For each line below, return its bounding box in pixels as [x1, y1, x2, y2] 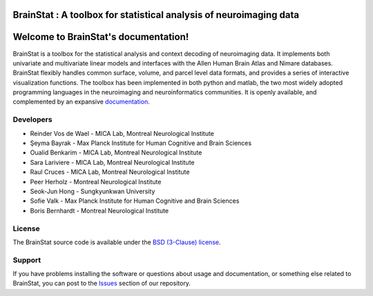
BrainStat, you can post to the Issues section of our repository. [12, 279, 191, 288]
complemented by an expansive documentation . [12, 97, 150, 106]
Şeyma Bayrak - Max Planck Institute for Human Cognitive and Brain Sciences [30, 139, 252, 148]
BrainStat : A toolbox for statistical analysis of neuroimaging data [12, 9, 300, 21]
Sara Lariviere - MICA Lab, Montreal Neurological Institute [30, 158, 195, 166]
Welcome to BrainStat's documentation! [12, 31, 189, 43]
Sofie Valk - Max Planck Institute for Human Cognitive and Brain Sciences [30, 197, 240, 205]
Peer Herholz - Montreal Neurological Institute [30, 177, 162, 186]
